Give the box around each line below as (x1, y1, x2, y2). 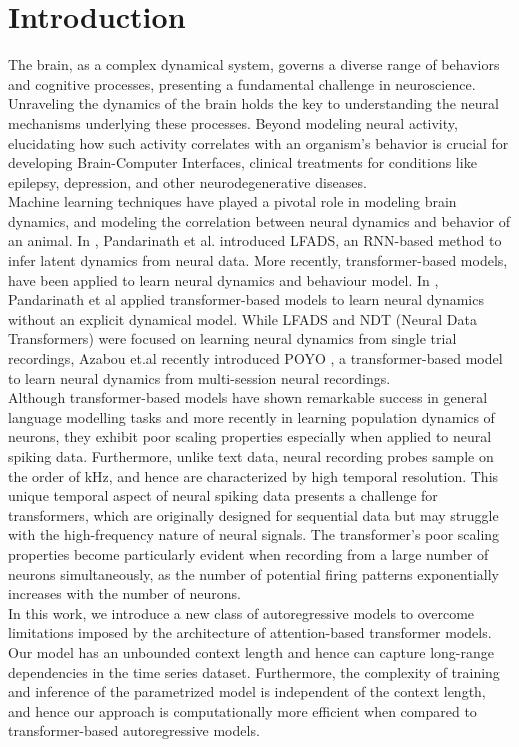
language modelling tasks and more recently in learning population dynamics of (8, 406, 495, 427)
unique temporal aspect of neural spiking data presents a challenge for (8, 485, 438, 506)
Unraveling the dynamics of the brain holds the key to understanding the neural (8, 93, 499, 114)
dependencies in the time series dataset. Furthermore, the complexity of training (8, 661, 500, 682)
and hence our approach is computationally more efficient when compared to (8, 700, 477, 721)
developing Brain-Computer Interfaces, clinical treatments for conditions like (8, 152, 477, 173)
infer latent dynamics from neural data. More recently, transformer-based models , (8, 250, 508, 271)
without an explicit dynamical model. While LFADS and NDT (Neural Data (8, 308, 477, 329)
